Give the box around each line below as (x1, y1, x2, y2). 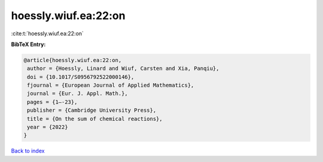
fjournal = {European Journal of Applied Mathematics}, (27, 82, 194, 89)
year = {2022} (27, 124, 68, 131)
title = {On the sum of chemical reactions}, (27, 115, 163, 122)
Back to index (11, 147, 45, 155)
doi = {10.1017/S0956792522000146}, (27, 74, 135, 80)
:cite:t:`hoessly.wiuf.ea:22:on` (11, 30, 84, 37)
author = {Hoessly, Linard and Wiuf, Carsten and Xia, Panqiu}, (27, 65, 220, 72)
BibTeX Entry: (11, 41, 46, 48)
